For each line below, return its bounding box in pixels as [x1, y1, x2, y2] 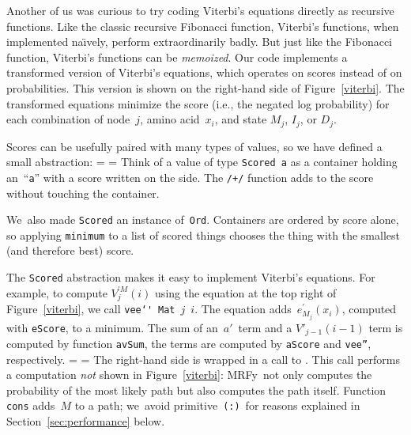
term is [368, 319, 403, 335]
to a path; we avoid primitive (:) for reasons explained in [74, 397, 360, 414]
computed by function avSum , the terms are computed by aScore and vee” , [6, 335, 371, 351]
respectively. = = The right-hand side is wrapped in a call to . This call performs [6, 350, 400, 367]
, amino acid [140, 111, 200, 127]
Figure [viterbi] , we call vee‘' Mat [6, 301, 175, 317]
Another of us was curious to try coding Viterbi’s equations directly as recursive [6, 2, 394, 18]
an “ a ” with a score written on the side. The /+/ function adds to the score [6, 168, 374, 185]
